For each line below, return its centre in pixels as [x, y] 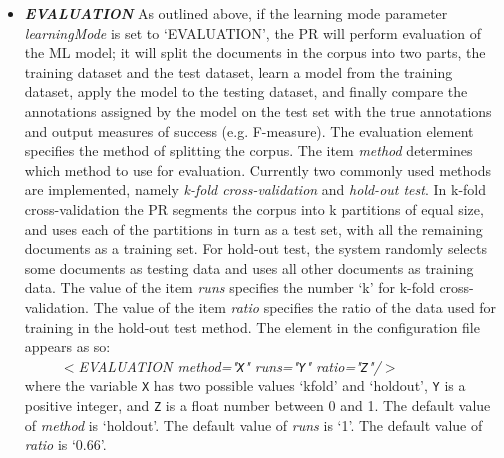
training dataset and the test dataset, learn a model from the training [238, 71]
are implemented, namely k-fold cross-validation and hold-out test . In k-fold [255, 189]
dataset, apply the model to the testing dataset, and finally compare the [246, 91]
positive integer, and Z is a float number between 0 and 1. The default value [257, 405]
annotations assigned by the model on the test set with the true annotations [258, 110]
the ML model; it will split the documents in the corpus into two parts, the [255, 52]
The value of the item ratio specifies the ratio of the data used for [295, 306]
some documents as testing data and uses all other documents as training [249, 267]
